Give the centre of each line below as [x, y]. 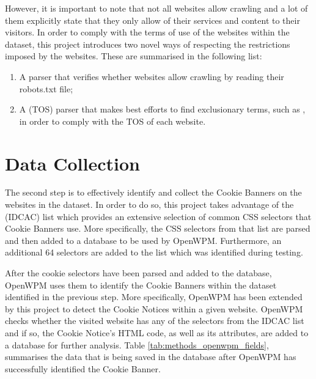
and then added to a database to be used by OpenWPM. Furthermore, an [143, 240]
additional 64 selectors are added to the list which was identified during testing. [154, 252]
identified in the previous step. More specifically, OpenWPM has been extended [154, 297]
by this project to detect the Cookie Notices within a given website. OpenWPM [154, 308]
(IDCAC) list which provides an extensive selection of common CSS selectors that [158, 216]
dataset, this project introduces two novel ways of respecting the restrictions [148, 44]
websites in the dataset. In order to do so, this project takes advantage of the [149, 204]
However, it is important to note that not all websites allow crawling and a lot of [156, 8]
